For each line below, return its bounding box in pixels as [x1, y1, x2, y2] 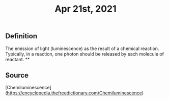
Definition [5, 32, 37, 41]
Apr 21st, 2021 [54, 3, 117, 15]
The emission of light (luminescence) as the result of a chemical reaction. [5, 45, 159, 52]
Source [5, 71, 29, 80]
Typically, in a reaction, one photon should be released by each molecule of [5, 50, 164, 57]
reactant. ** [5, 56, 30, 62]
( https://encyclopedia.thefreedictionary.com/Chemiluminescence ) [5, 90, 144, 96]
